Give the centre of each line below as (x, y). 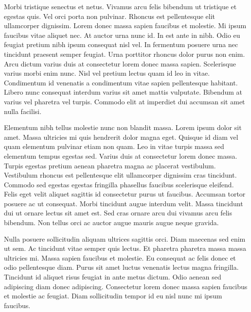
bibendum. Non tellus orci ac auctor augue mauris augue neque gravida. (111, 222)
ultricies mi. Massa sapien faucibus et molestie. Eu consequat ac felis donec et (120, 257)
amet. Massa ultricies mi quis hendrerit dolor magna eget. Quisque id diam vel (121, 137)
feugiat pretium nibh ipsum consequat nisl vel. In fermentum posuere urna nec (121, 44)
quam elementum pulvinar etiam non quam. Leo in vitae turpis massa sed (114, 146)
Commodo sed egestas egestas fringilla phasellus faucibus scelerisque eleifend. (119, 184)
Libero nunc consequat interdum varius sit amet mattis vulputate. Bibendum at (123, 92)
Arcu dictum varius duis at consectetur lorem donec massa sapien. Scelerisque (120, 63)
